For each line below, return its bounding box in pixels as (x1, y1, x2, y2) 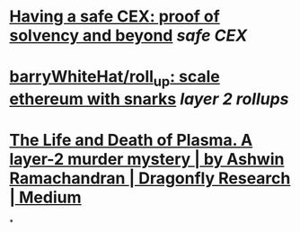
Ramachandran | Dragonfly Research (9, 168, 291, 189)
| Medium (9, 187, 83, 208)
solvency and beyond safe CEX (9, 25, 248, 46)
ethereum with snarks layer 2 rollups (9, 88, 289, 109)
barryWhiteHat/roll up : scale (9, 67, 220, 90)
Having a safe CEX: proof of (9, 6, 220, 27)
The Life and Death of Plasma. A (9, 130, 253, 150)
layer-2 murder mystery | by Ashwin (9, 149, 285, 170)
